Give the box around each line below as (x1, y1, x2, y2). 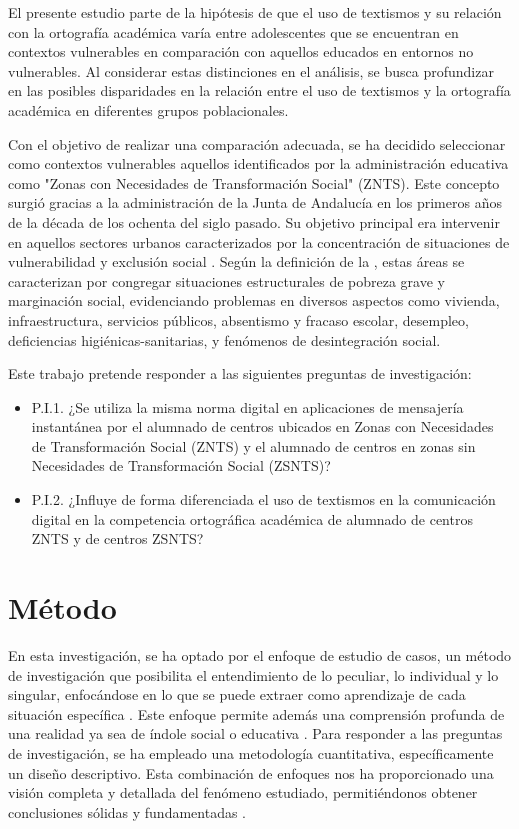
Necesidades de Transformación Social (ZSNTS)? (31, 455, 331, 476)
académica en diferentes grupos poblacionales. (8, 99, 289, 120)
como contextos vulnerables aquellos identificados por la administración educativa (8, 153, 509, 174)
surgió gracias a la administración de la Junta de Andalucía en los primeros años (8, 192, 502, 213)
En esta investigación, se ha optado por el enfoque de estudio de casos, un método (8, 644, 512, 665)
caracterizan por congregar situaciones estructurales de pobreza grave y (8, 270, 445, 291)
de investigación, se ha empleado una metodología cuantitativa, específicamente (8, 742, 494, 763)
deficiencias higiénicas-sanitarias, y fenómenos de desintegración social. (8, 329, 441, 350)
